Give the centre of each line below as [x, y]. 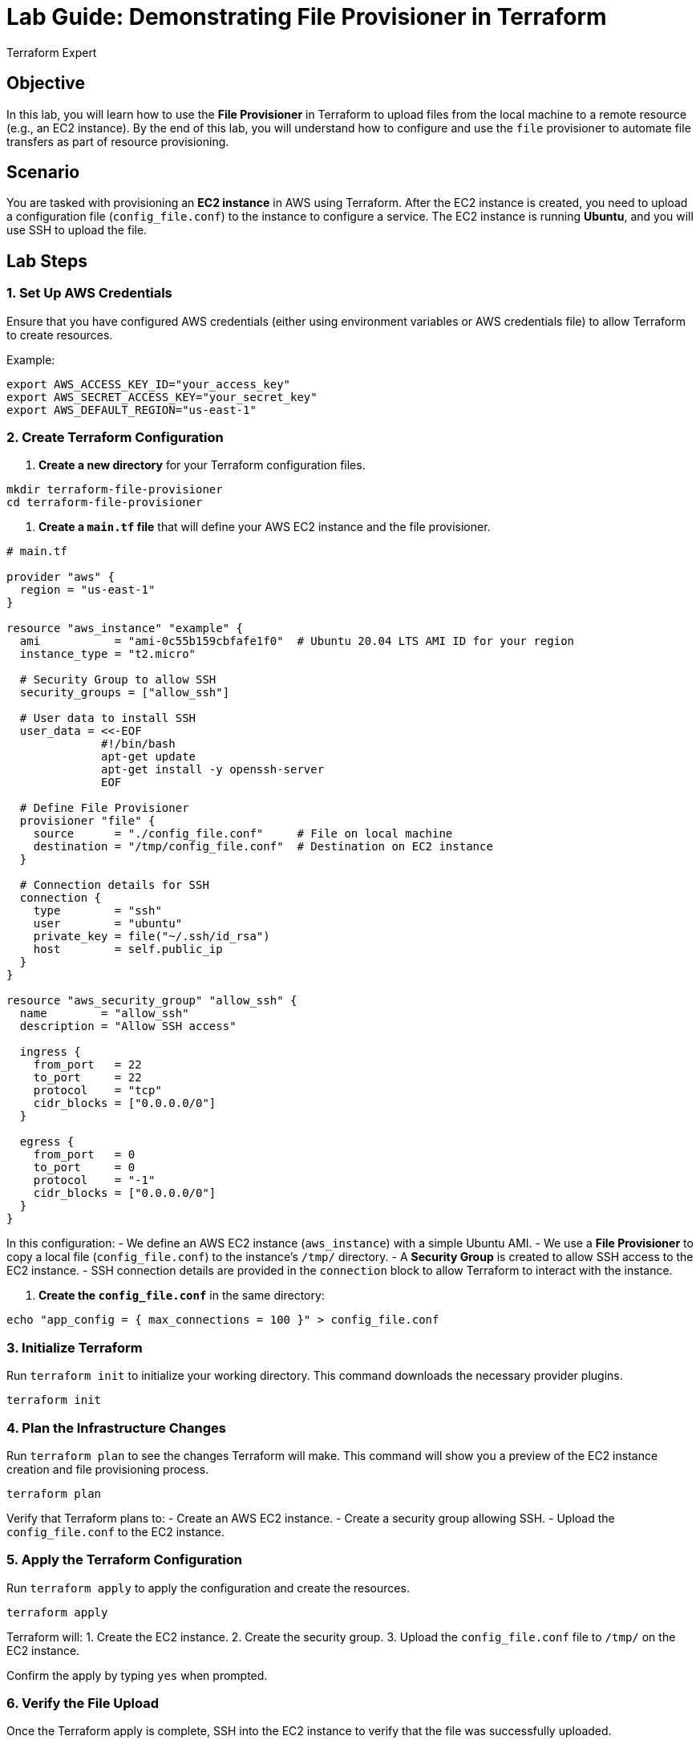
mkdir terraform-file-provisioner [115, 490]
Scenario [43, 172]
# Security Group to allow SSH [118, 680]
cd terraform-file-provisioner [105, 503]
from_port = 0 [84, 1155]
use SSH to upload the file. [77, 230]
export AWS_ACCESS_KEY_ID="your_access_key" [149, 384]
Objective [46, 83]
